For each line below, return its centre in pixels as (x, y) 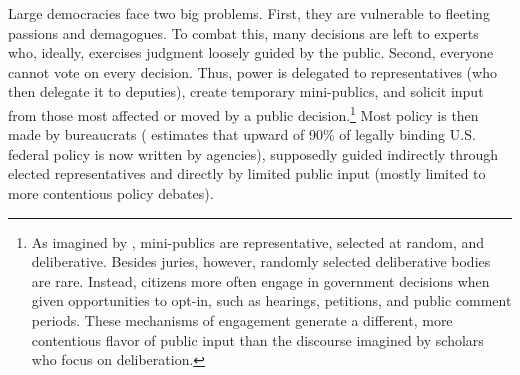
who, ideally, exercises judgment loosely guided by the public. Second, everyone (251, 52)
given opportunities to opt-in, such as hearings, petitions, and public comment (271, 300)
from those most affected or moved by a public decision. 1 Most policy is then (243, 113)
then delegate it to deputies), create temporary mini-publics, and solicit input (246, 91)
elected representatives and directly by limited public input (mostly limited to (247, 173)
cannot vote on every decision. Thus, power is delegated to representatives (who (252, 71)
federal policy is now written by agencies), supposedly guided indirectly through (253, 153)
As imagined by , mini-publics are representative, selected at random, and (258, 241)
